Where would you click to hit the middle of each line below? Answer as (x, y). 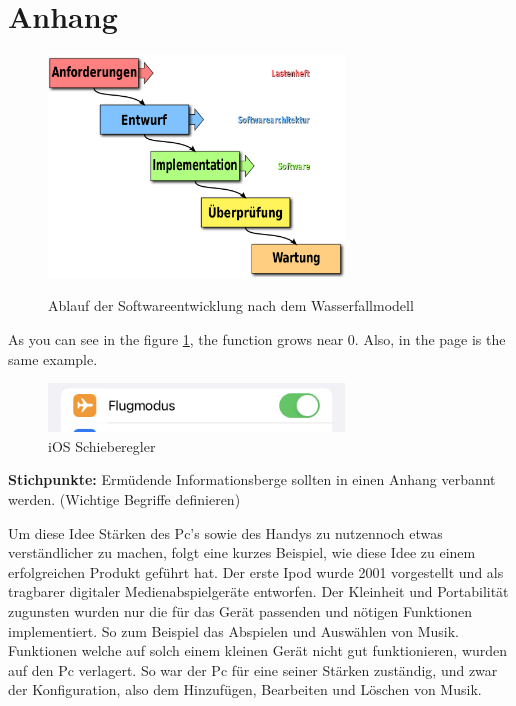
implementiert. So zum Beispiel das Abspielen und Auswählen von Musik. (233, 630)
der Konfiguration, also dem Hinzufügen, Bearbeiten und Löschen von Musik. (245, 689)
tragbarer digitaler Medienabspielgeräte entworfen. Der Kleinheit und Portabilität (258, 591)
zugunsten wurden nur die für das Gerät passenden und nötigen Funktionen (240, 610)
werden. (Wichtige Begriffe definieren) (124, 498)
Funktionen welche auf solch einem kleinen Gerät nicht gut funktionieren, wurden (258, 650)
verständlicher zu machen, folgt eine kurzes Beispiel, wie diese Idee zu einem (242, 552)
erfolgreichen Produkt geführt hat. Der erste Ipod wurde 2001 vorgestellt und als (256, 571)
